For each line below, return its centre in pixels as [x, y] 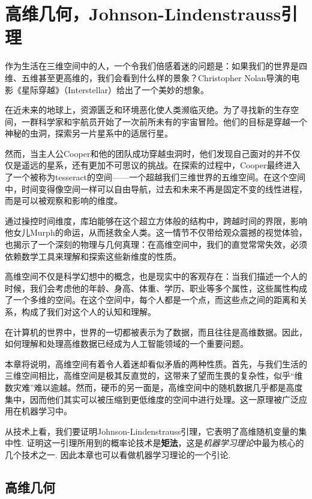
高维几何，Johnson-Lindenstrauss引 [151, 14]
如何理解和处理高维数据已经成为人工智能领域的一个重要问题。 [127, 344]
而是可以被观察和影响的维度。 [64, 201]
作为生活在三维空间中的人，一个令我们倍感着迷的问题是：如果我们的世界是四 [156, 66]
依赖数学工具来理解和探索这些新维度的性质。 [93, 256]
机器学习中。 [46, 411]
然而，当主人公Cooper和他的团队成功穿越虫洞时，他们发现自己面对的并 [144, 153]
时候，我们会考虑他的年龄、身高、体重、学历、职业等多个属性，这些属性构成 [156, 288]
